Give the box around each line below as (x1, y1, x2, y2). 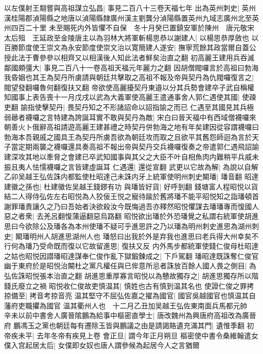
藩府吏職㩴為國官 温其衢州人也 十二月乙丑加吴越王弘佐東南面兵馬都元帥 (4, 300, 247, 310)
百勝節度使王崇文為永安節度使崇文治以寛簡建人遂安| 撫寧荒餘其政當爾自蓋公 (4, 42, 256, 53)
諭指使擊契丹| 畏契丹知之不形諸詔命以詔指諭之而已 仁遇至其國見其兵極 (20, 101, 254, 112)
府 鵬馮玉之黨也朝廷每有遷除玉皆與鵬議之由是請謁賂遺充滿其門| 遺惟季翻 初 (4, 320, 254, 330)
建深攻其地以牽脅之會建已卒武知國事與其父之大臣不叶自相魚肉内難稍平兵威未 (4, 151, 259, 162)
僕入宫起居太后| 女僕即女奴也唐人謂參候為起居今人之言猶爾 (4, 340, 200, 350)
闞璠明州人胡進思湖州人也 (15, 230, 101, 241)
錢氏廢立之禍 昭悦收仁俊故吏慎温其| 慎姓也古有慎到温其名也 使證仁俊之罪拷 (4, 280, 254, 291)
